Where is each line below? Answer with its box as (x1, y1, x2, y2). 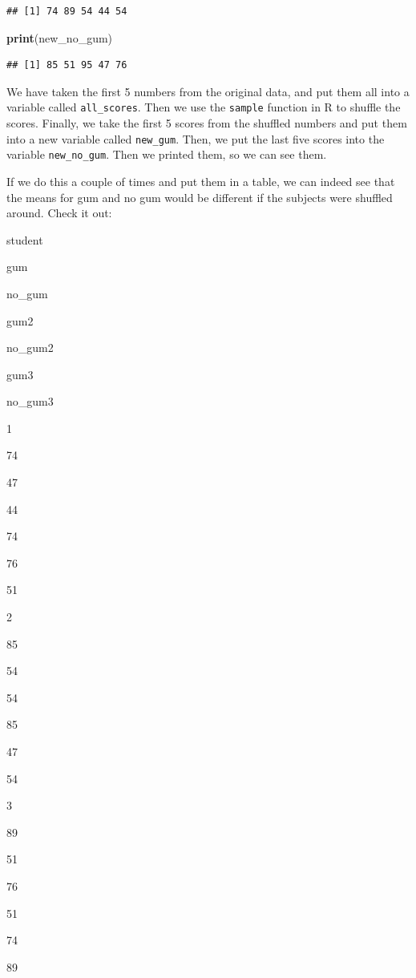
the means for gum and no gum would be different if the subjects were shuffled (6, 188, 393, 205)
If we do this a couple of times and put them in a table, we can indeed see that (6, 172, 395, 189)
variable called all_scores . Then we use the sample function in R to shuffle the (6, 99, 401, 115)
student (6, 231, 43, 248)
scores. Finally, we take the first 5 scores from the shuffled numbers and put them (6, 115, 407, 131)
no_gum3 (6, 393, 54, 410)
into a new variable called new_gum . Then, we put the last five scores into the (6, 130, 385, 147)
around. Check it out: (6, 204, 112, 221)
